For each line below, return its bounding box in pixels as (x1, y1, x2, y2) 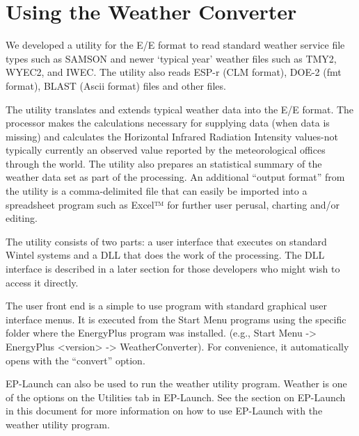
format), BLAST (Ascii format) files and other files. (6, 78, 226, 92)
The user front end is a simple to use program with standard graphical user (6, 298, 327, 313)
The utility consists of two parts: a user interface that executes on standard (6, 234, 327, 248)
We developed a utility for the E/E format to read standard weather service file (6, 38, 345, 52)
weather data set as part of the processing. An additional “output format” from (6, 170, 345, 184)
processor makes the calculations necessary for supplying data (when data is (6, 115, 330, 130)
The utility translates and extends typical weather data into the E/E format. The (6, 102, 354, 116)
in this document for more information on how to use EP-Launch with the (6, 403, 323, 418)
